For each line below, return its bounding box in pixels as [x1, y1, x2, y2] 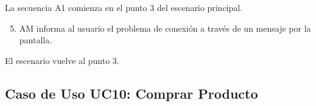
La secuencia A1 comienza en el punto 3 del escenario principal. [5, 1, 243, 13]
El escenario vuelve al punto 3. [5, 54, 119, 66]
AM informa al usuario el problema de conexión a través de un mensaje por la [19, 21, 311, 34]
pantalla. [19, 34, 52, 46]
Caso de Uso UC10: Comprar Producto [5, 83, 258, 102]
